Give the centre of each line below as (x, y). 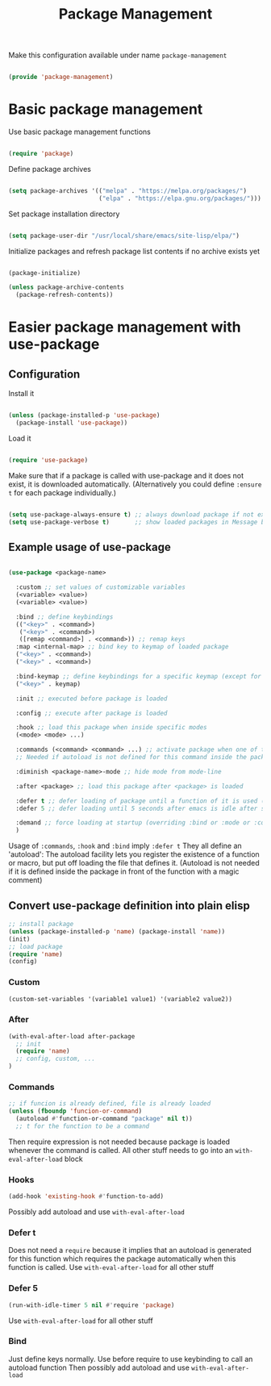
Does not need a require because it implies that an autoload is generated (130, 1250)
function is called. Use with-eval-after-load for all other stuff (111, 1267)
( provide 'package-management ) (61, 77)
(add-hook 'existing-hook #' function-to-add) (86, 1196)
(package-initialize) (45, 273)
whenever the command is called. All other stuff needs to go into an (121, 1150)
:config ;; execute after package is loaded (92, 713)
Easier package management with (125, 327)
